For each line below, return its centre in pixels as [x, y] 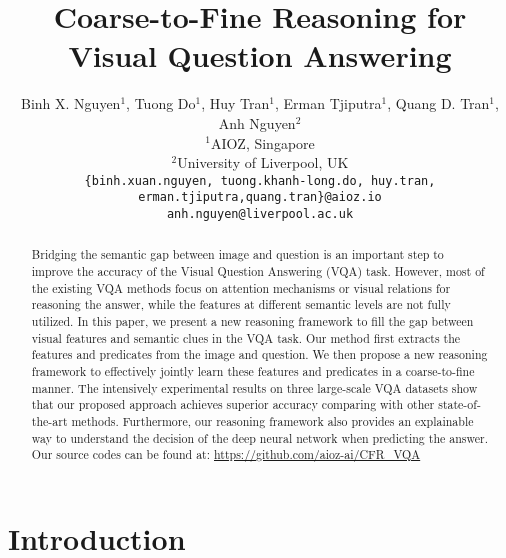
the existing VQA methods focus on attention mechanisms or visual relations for [241, 287]
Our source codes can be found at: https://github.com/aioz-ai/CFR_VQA [226, 454]
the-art [49, 421]
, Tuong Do [161, 103]
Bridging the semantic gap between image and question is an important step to [237, 254]
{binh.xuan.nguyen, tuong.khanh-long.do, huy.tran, [260, 180]
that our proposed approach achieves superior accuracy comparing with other [233, 404]
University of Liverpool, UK [263, 162]
